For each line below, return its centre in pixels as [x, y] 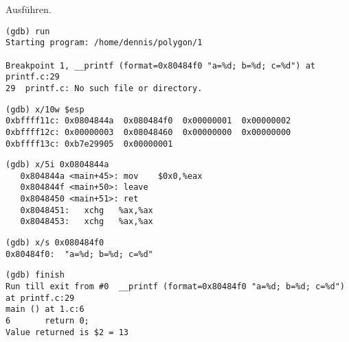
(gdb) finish [35, 275]
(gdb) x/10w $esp [45, 109]
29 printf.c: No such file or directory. [104, 88]
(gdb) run [28, 31]
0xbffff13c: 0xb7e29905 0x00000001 [89, 144]
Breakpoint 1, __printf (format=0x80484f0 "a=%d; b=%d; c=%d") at [161, 65]
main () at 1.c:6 [45, 309]
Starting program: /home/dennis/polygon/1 [104, 43]
